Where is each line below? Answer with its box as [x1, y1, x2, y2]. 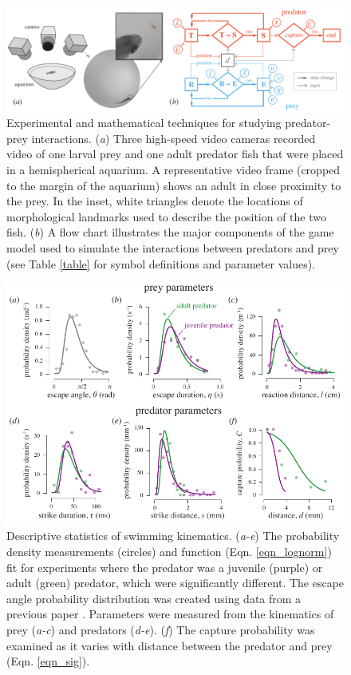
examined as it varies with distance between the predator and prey [6, 637, 333, 653]
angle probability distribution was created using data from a [6, 590, 302, 606]
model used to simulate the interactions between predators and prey [6, 240, 339, 256]
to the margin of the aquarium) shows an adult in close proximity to [6, 177, 341, 193]
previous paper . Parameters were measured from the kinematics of [6, 606, 334, 622]
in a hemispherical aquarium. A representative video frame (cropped [6, 161, 341, 178]
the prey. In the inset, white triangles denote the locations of [6, 193, 303, 209]
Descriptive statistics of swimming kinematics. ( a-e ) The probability [6, 527, 340, 544]
